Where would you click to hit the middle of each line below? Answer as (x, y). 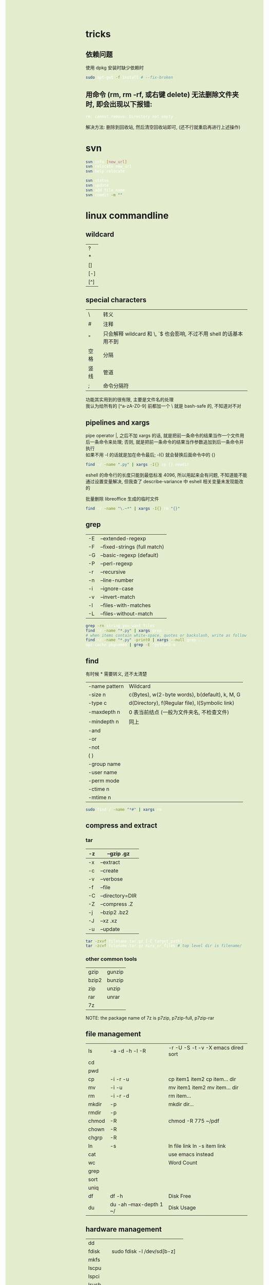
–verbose (112, 879)
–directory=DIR (119, 895)
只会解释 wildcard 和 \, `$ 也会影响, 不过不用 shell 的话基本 (173, 334)
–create (109, 870)
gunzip (115, 971)
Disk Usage (182, 1208)
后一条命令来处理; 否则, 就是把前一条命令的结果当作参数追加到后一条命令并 (165, 442)
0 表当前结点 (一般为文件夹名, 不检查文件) (179, 712)
